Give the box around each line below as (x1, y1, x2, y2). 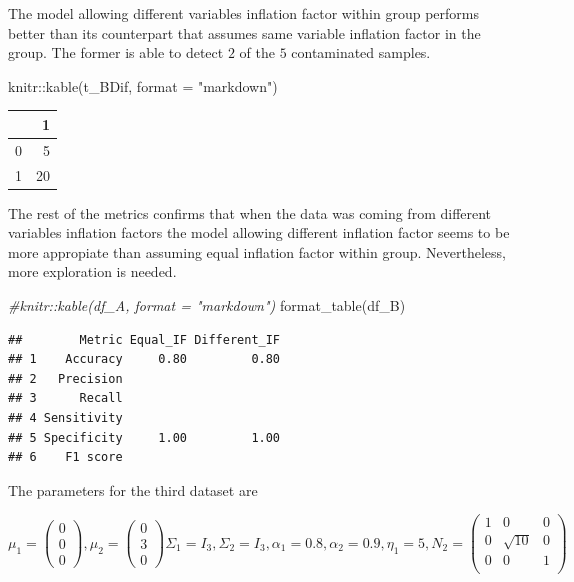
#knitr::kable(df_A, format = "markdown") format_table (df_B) (8, 295, 406, 316)
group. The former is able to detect (8, 42, 224, 63)
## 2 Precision (8, 371, 123, 386)
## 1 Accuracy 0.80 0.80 (8, 352, 281, 367)
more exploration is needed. (8, 261, 177, 282)
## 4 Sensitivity (8, 411, 123, 425)
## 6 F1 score (8, 450, 123, 465)
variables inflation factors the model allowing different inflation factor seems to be (8, 222, 510, 243)
